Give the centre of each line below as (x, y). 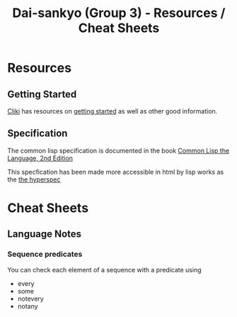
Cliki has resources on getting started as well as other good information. (112, 111)
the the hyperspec (34, 179)
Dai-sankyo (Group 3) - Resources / (119, 13)
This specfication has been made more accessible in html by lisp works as (116, 172)
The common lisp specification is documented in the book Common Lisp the (118, 150)
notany (28, 306)
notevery (30, 299)
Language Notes (45, 234)
